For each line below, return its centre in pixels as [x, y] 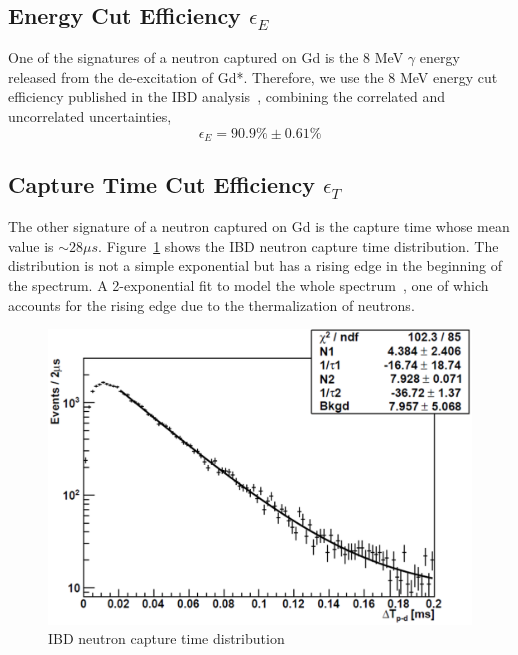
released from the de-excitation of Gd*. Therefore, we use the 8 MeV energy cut [253, 76]
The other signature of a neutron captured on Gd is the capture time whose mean [259, 226]
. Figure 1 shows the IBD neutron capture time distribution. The [298, 245]
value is [31, 245]
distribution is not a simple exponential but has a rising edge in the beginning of [255, 265]
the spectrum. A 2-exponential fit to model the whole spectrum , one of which [248, 285]
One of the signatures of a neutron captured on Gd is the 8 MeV [206, 57]
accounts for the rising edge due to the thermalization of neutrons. [211, 304]
